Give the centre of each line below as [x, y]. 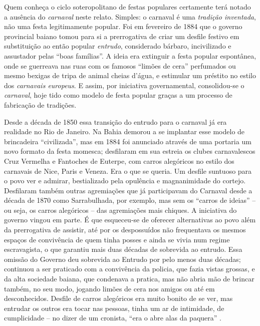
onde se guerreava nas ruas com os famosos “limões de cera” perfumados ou [120, 65]
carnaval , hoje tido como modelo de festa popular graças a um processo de [118, 95]
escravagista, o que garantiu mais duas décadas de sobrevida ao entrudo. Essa [123, 249]
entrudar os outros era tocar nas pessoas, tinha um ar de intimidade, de [114, 308]
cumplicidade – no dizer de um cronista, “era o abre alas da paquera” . [113, 318]
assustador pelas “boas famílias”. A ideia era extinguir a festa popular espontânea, [130, 55]
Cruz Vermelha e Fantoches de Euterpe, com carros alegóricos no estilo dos [119, 160]
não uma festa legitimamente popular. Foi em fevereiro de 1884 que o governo [123, 26]
